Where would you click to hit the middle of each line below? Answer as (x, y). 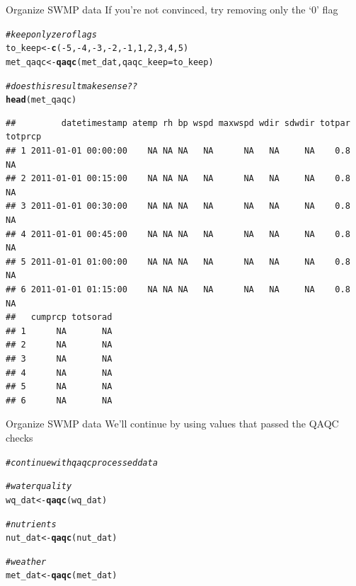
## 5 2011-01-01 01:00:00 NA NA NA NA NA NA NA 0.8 (178, 262)
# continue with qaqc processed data (82, 463)
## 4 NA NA (59, 373)
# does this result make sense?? (72, 86)
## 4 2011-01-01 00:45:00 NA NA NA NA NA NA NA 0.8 (178, 234)
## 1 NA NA (59, 331)
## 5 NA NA (59, 387)
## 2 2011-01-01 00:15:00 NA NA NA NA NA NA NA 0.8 (178, 179)
